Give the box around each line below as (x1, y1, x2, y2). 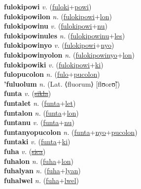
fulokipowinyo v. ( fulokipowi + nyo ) (4, 40, 114, 50)
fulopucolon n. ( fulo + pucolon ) (4, 69, 100, 79)
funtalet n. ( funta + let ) (4, 97, 76, 108)
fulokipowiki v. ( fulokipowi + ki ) (4, 59, 104, 69)
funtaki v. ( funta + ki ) (4, 136, 70, 147)
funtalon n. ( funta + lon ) (4, 107, 79, 118)
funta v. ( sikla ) (4, 88, 51, 98)
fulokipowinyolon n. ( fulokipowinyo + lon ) (4, 49, 135, 60)
